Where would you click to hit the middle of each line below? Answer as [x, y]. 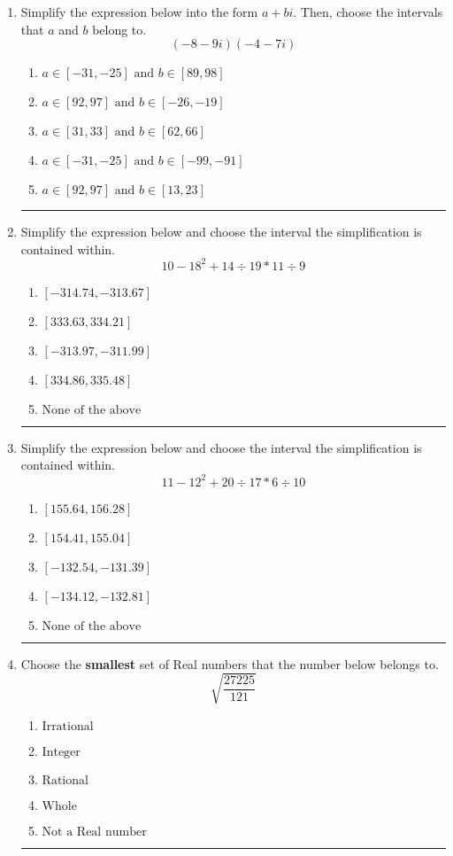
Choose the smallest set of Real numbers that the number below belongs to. [230, 663]
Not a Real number [94, 832]
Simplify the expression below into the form [139, 12]
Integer [61, 752]
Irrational [68, 726]
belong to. [119, 29]
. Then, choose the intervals [368, 12]
